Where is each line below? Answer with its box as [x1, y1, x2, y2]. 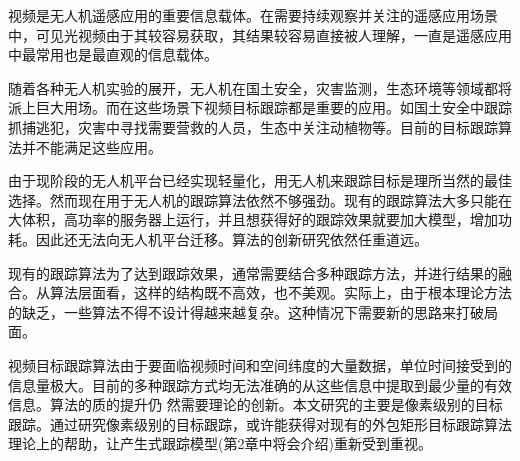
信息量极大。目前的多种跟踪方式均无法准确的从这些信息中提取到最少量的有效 [8, 374, 512, 395]
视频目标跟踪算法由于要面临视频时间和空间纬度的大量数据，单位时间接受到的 [8, 354, 512, 375]
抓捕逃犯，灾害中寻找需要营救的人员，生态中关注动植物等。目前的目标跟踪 [8, 116, 498, 137]
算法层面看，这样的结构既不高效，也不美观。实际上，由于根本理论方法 [49, 282, 512, 303]
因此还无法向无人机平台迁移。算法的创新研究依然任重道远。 [35, 228, 428, 249]
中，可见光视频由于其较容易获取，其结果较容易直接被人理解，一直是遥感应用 [8, 24, 512, 45]
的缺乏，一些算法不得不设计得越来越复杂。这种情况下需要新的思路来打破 [8, 301, 484, 322]
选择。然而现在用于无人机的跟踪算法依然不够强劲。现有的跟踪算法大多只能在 [8, 189, 512, 210]
